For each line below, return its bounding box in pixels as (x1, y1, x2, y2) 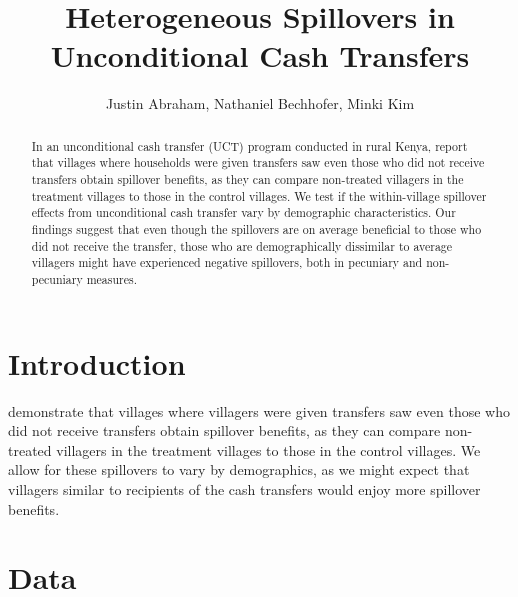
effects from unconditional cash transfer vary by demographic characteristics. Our (31, 204, 456, 221)
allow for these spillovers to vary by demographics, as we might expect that (8, 459, 470, 480)
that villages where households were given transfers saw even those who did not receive (31, 154, 485, 171)
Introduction (8, 342, 186, 383)
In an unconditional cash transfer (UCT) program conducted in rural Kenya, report (31, 137, 468, 154)
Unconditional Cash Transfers (50, 35, 470, 76)
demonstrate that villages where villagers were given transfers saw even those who (8, 400, 510, 421)
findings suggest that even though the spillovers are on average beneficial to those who (31, 220, 482, 237)
